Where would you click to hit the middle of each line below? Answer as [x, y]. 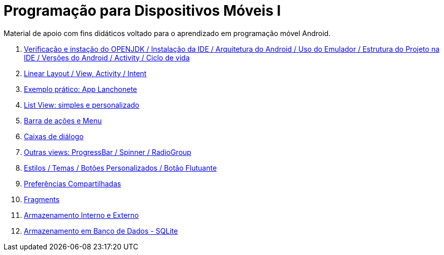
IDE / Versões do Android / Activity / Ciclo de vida [107, 57]
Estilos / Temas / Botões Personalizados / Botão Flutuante [121, 168]
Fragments [42, 199]
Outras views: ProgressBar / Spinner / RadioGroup [108, 152]
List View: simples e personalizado [82, 105]
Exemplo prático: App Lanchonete [81, 89]
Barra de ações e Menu [63, 120]
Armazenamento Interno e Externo [81, 215]
